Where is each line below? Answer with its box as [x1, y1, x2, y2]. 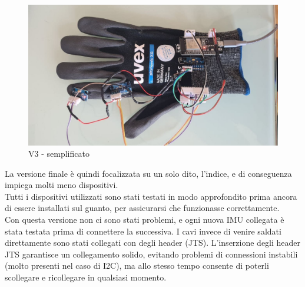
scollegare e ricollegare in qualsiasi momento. [5, 271, 167, 283]
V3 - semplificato [28, 147, 89, 160]
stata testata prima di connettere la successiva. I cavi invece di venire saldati [5, 225, 281, 237]
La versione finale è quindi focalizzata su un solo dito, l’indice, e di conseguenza [5, 167, 292, 179]
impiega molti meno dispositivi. [5, 179, 118, 191]
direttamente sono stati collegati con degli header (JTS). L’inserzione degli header [5, 236, 301, 249]
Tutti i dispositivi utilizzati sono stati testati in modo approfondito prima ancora [5, 190, 297, 202]
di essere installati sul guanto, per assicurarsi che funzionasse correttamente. [5, 202, 280, 214]
